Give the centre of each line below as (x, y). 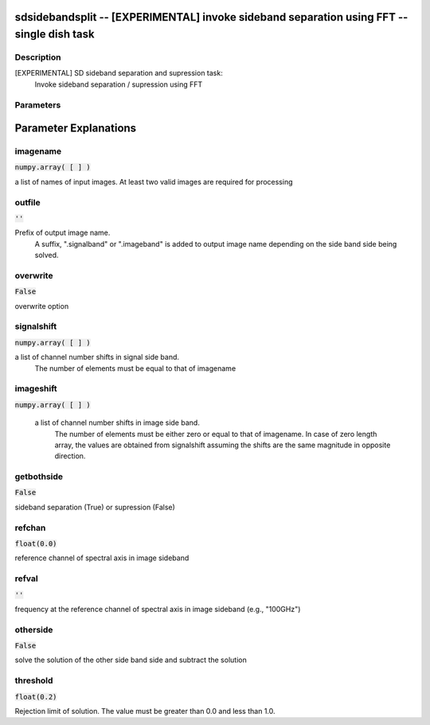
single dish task (55, 35)
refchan (30, 528)
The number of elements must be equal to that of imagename (135, 368)
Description (38, 57)
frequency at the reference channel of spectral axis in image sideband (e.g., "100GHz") (158, 609)
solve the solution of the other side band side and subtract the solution (131, 660)
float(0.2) (36, 697)
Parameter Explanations (76, 129)
